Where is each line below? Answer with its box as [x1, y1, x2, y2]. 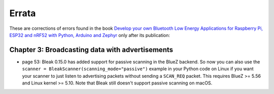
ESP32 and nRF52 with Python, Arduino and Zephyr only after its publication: [9, 32, 170, 38]
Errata [9, 8, 36, 19]
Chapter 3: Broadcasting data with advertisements [9, 45, 174, 54]
